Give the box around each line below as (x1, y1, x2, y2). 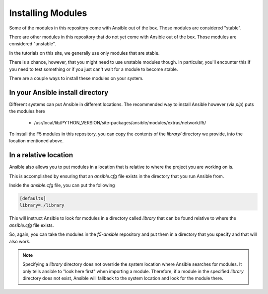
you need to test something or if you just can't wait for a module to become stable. (9, 66, 178, 72)
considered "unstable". (9, 41, 57, 47)
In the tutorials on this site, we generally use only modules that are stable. (9, 50, 160, 56)
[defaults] (19, 196, 46, 201)
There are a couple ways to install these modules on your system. (9, 75, 144, 81)
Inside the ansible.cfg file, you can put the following (9, 182, 115, 189)
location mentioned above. (9, 138, 64, 144)
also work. (9, 238, 31, 244)
